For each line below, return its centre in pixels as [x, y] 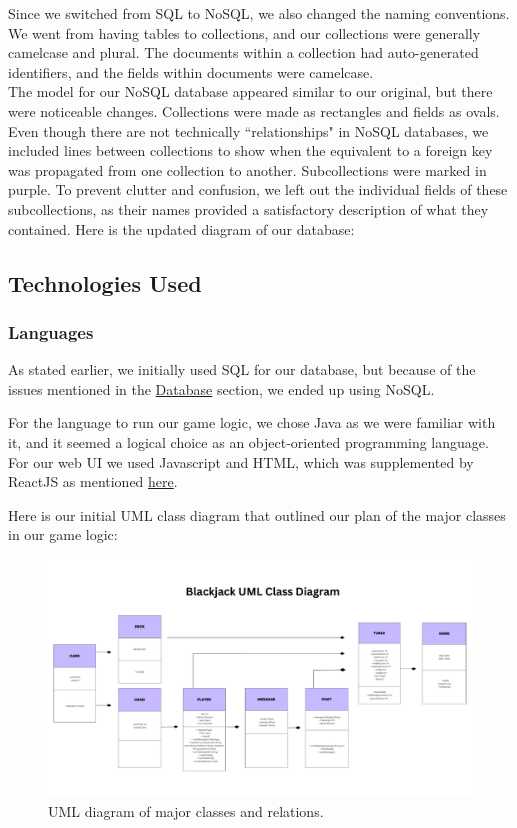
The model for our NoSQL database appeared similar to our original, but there [250, 91]
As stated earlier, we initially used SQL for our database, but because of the [242, 369]
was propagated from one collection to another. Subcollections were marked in [247, 169]
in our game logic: [63, 534]
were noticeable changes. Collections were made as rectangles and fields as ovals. [254, 110]
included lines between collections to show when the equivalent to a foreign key [250, 150]
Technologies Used [105, 282]
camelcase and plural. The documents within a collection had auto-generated [243, 52]
